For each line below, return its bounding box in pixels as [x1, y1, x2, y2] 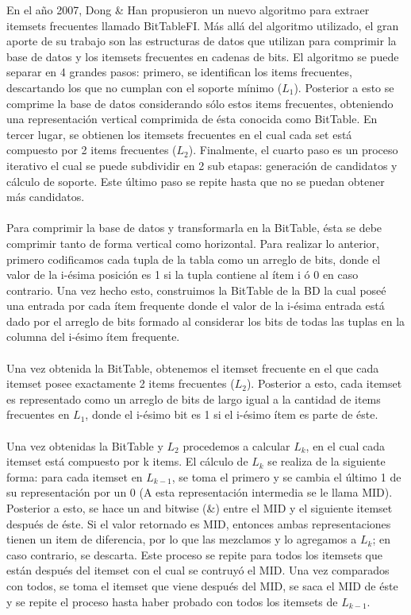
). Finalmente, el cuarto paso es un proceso [188, 141, 398, 158]
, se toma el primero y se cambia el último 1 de [171, 468, 401, 485]
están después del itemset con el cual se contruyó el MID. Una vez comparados [6, 562, 390, 578]
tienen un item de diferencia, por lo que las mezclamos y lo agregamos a [6, 531, 357, 547]
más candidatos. [6, 188, 85, 205]
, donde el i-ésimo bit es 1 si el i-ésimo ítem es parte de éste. [85, 406, 378, 423]
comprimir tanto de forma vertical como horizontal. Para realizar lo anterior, [6, 234, 379, 251]
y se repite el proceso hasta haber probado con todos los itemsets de [6, 593, 338, 609]
